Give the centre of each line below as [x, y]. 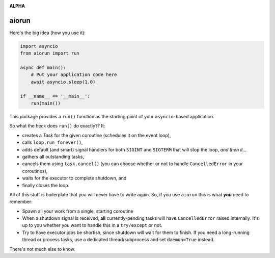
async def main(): [43, 68]
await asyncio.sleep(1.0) [63, 82]
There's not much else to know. [43, 249]
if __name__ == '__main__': [55, 96]
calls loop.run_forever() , [52, 142]
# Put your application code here [74, 75]
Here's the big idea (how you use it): [48, 33]
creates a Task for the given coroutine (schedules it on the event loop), [97, 135]
